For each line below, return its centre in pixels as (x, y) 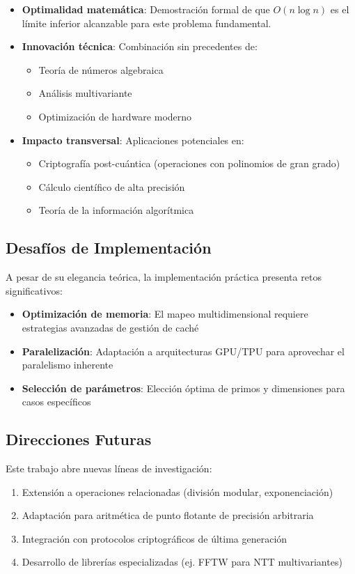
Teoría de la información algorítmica (116, 210)
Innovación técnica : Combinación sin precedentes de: (140, 46)
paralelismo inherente (68, 365)
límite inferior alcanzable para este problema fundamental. (147, 23)
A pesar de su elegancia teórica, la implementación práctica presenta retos (164, 277)
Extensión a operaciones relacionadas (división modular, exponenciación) (177, 491)
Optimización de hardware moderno (115, 116)
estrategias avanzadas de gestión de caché (110, 327)
